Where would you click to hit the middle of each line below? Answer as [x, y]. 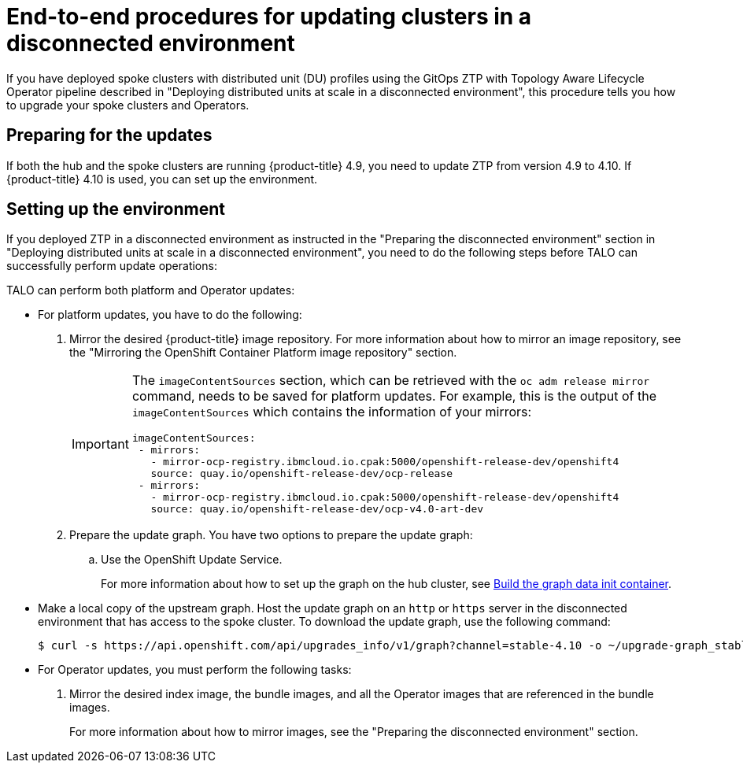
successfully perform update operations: [112, 266]
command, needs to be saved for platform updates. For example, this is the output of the [394, 396]
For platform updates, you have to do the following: [170, 315]
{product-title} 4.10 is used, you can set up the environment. [162, 179]
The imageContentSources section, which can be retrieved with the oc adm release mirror [391, 381]
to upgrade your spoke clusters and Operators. [128, 105]
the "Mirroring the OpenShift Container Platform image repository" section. [263, 353]
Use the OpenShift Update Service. [192, 560]
